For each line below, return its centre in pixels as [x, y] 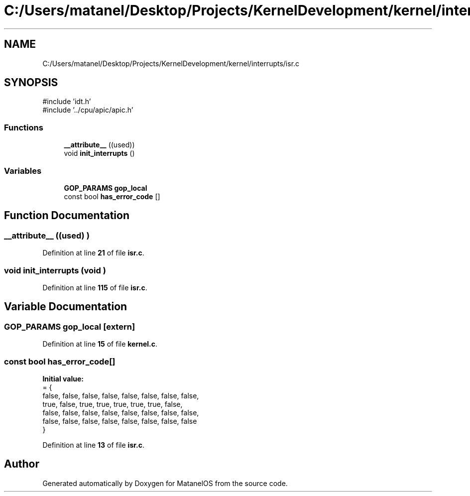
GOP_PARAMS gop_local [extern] [70, 326]
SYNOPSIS [31, 83]
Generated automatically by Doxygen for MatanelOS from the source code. [165, 483]
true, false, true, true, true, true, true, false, [113, 404]
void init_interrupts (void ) [55, 270]
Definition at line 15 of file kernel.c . [100, 344]
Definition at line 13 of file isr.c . [94, 445]
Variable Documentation [66, 307]
